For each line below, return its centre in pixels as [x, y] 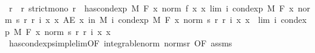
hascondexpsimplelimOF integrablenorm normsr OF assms [120, 43]
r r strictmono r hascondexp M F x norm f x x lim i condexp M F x [151, 8]
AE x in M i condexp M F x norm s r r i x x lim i [170, 20]
